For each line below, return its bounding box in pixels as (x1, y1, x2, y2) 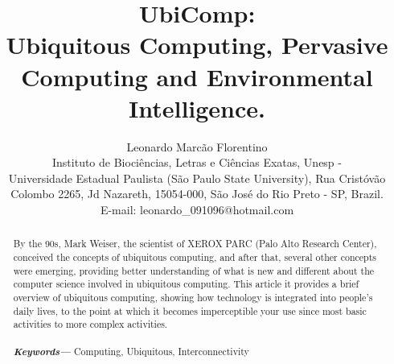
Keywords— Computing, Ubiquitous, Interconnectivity (13, 343, 249, 358)
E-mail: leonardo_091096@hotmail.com (100, 201, 294, 218)
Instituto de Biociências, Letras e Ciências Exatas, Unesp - (52, 154, 342, 171)
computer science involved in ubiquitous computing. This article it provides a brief (13, 277, 359, 291)
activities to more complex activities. (13, 317, 168, 331)
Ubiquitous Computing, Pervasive (6, 28, 388, 61)
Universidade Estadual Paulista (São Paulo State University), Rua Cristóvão (8, 169, 386, 186)
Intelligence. (128, 91, 266, 124)
